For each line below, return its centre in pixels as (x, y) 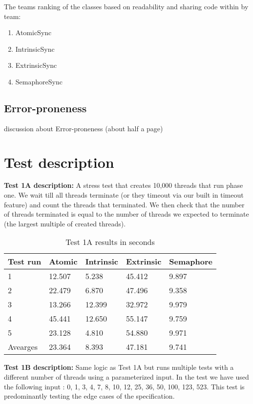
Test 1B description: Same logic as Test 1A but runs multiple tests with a (119, 367)
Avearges (23, 347)
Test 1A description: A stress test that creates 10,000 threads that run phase (124, 185)
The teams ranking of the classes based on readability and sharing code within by (126, 6)
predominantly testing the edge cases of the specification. (89, 396)
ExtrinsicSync (36, 65)
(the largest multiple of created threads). (65, 223)
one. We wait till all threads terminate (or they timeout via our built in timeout (124, 195)
